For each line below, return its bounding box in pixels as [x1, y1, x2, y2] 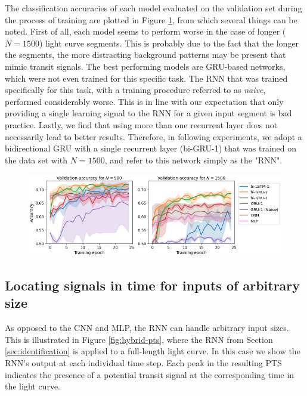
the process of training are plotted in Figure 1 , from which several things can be [5, 13, 297, 26]
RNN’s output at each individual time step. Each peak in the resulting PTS [5, 356, 282, 369]
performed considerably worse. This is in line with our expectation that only [5, 95, 284, 107]
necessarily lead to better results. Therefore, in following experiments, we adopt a [5, 130, 302, 143]
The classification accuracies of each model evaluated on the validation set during [5, 2, 302, 14]
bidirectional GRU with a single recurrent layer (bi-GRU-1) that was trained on [5, 142, 297, 154]
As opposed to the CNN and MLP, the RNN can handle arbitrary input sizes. [5, 321, 289, 334]
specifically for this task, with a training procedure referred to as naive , [5, 83, 266, 96]
